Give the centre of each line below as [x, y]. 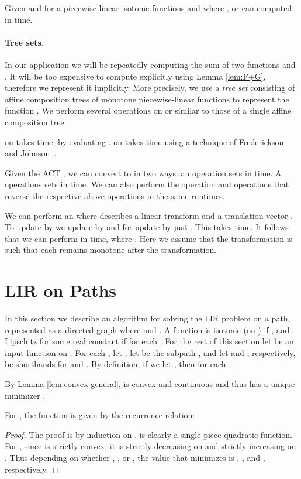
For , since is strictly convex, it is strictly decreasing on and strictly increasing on [150, 446]
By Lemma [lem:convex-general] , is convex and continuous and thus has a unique [150, 383]
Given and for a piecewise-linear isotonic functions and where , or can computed [148, 8]
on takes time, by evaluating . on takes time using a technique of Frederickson [144, 141]
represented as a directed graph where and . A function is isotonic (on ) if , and [147, 329]
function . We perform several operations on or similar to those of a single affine [148, 110]
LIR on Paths [61, 290]
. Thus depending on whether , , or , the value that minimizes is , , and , [135, 457]
